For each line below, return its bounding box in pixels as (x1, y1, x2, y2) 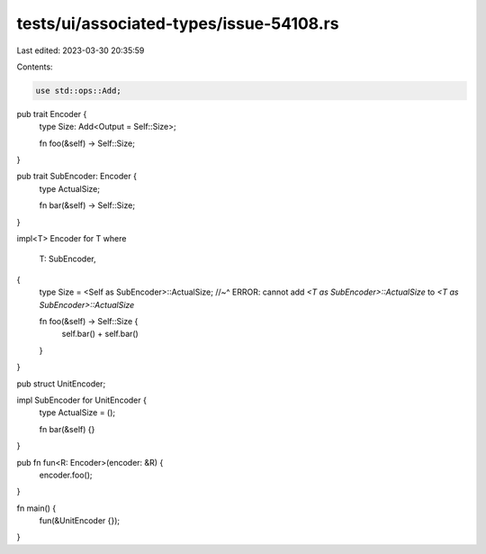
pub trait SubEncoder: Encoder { (16, 171, 137, 182)
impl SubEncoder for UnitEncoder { (16, 395, 148, 405)
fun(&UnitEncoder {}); (39, 515, 121, 526)
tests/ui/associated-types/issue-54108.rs (16, 14, 339, 33)
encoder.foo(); (39, 469, 93, 480)
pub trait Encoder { (16, 108, 87, 119)
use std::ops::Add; (35, 86, 121, 95)
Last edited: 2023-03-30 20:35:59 (16, 45, 145, 56)
